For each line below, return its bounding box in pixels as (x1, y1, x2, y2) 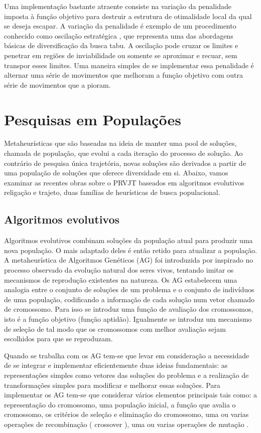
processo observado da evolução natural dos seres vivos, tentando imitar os (4, 265, 234, 275)
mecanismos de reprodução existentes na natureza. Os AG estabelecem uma (4, 274, 237, 285)
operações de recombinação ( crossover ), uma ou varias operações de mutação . (4, 418, 249, 429)
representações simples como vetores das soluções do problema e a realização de (4, 369, 249, 380)
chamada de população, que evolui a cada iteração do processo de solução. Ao (4, 148, 243, 158)
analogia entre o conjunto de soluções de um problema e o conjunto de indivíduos (4, 284, 254, 295)
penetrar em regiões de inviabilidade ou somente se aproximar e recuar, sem (4, 50, 237, 60)
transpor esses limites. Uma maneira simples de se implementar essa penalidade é (4, 60, 254, 70)
